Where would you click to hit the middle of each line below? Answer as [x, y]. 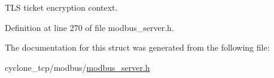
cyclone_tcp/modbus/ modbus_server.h [77, 67]
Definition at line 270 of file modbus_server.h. [89, 27]
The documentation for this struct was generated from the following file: [137, 47]
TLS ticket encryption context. [61, 7]
